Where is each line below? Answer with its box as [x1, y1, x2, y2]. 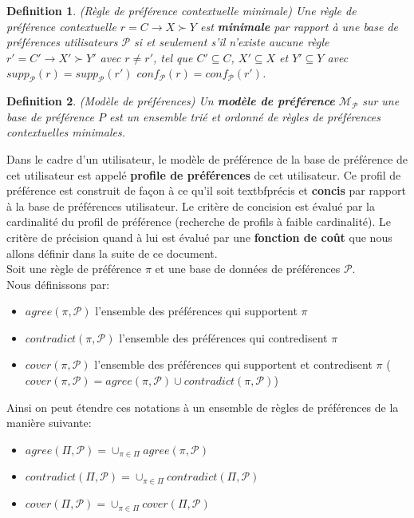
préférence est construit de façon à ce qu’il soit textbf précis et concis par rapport [6, 182, 406, 199]
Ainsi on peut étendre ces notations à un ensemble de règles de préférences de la [6, 398, 399, 415]
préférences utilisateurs [6, 34, 118, 50]
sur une [362, 93, 400, 109]
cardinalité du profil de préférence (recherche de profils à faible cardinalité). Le [6, 213, 392, 230]
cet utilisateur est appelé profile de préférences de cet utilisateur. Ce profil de [6, 166, 401, 183]
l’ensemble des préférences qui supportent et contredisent [94, 356, 373, 373]
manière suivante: [6, 414, 92, 431]
